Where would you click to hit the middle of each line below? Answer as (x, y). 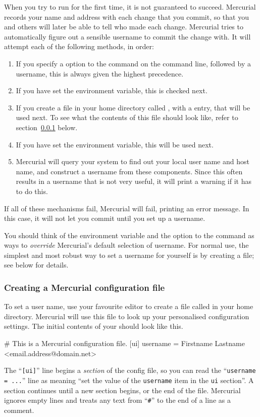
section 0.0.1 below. (47, 127)
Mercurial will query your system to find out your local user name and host (133, 161)
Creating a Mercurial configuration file (85, 287)
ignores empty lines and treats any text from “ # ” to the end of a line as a (117, 400)
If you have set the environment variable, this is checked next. (112, 90)
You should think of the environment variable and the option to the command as (129, 235)
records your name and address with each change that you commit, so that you (126, 16)
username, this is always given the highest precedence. (100, 73)
